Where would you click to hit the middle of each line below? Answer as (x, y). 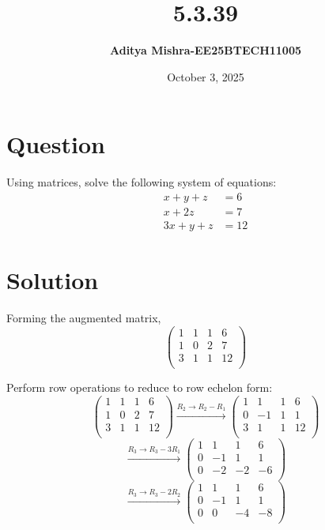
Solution (53, 280)
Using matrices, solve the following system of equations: (142, 182)
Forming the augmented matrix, (84, 318)
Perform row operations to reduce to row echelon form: (140, 387)
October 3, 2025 (206, 76)
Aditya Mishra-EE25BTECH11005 (206, 50)
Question (56, 144)
